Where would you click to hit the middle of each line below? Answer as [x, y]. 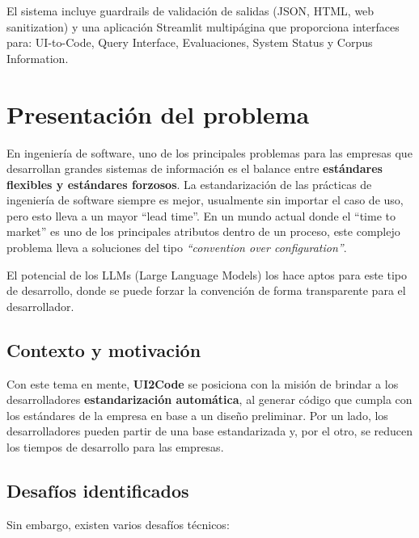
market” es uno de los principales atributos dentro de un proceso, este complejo [203, 231]
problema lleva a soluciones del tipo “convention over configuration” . [177, 248]
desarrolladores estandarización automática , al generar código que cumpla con [209, 399]
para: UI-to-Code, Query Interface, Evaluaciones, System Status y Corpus [190, 42]
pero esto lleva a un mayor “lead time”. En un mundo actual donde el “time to [201, 215]
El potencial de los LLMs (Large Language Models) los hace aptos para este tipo [207, 274]
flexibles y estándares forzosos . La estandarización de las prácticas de [189, 184]
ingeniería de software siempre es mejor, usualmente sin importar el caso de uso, [205, 200]
